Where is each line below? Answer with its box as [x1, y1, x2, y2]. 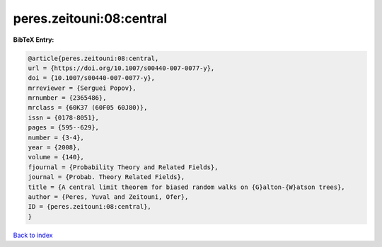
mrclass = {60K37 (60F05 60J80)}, [28, 103, 148, 112]
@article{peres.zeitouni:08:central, [28, 54, 159, 62]
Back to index [13, 231, 53, 239]
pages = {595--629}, [28, 124, 99, 132]
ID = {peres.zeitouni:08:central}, [28, 202, 151, 211]
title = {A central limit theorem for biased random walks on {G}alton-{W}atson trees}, [28, 183, 346, 191]
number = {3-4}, [28, 133, 85, 142]
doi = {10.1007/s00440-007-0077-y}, [28, 74, 156, 82]
